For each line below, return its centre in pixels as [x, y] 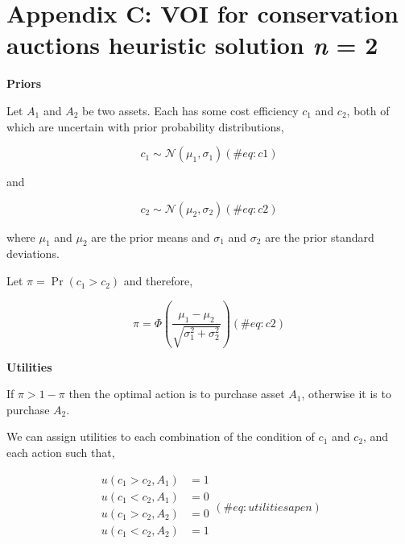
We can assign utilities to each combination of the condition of [161, 436]
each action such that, [61, 453]
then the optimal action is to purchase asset [177, 394]
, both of [368, 110]
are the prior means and [151, 237]
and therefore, [158, 281]
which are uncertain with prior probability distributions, [145, 126]
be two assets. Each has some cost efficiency [190, 110]
